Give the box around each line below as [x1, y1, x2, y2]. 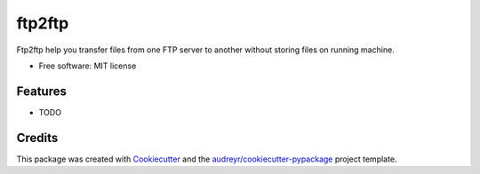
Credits [16, 130, 59, 146]
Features [16, 83, 67, 99]
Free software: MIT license [38, 60, 137, 71]
